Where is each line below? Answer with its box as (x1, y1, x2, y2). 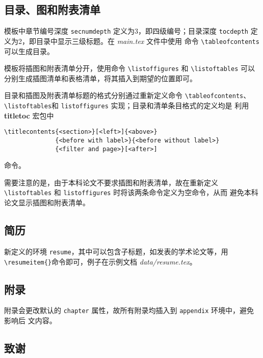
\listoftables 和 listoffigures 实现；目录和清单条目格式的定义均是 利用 (4, 100, 249, 111)
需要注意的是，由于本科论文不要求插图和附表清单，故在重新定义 (4, 177, 218, 187)
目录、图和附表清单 (4, 2, 100, 17)
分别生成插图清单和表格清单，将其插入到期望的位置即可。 (4, 73, 197, 83)
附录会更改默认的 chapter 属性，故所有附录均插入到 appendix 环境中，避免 (4, 305, 254, 316)
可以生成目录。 (4, 45, 54, 56)
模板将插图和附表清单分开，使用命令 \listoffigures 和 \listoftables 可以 (4, 63, 255, 74)
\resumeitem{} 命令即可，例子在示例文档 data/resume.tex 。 (4, 256, 197, 267)
